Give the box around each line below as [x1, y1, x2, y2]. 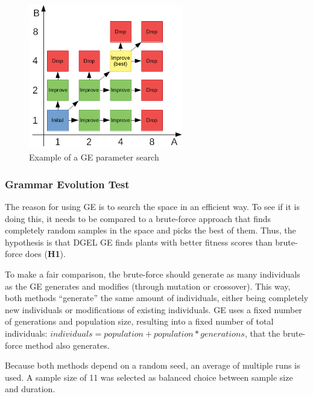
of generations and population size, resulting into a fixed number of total [5, 315, 274, 328]
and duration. [5, 383, 55, 395]
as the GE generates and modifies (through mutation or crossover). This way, [5, 279, 291, 292]
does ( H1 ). [25, 247, 66, 260]
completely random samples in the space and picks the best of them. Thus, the [5, 224, 296, 237]
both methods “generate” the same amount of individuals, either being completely [5, 291, 309, 304]
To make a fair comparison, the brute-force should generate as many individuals [5, 267, 300, 280]
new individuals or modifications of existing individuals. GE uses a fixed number [5, 303, 302, 316]
